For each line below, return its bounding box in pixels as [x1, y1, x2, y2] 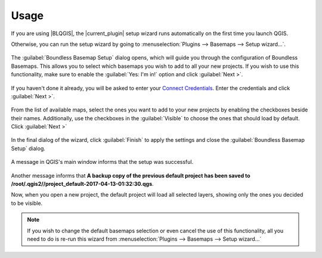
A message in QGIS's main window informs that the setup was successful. [11, 158, 194, 166]
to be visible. [11, 200, 43, 207]
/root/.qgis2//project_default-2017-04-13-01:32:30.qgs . [11, 181, 154, 188]
